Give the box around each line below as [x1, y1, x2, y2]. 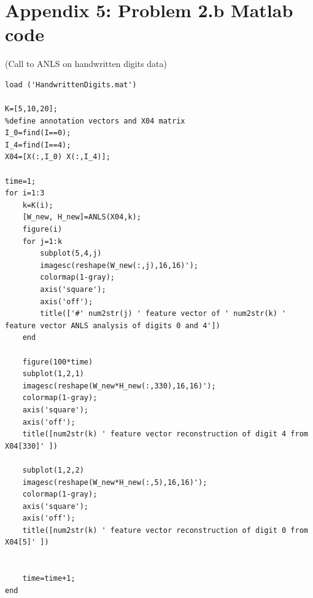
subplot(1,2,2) [22, 465, 84, 474]
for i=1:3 [5, 189, 45, 198]
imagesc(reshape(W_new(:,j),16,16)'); [40, 261, 198, 270]
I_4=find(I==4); [5, 140, 71, 149]
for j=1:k [22, 237, 63, 246]
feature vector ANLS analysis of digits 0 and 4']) [5, 321, 220, 330]
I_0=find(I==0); [5, 128, 71, 138]
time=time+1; [22, 574, 75, 583]
